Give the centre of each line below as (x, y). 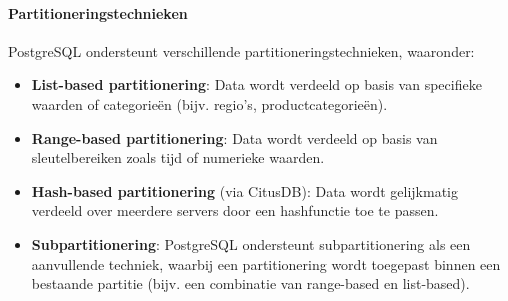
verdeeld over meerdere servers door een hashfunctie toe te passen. (235, 210)
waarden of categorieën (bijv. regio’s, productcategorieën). (209, 103)
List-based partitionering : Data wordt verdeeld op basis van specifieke (256, 84)
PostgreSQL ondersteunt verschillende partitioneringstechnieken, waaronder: (241, 50)
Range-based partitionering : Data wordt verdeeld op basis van (234, 137)
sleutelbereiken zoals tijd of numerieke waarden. (178, 157)
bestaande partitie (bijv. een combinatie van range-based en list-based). (250, 283)
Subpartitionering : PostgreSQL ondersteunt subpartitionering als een (251, 243)
